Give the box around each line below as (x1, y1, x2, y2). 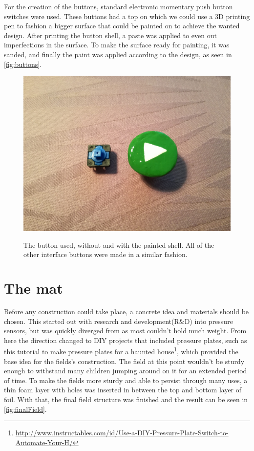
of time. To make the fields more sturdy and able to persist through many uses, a (4, 375, 248, 385)
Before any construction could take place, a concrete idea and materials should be (4, 306, 249, 317)
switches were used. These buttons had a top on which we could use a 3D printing (4, 11, 250, 21)
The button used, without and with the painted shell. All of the (23, 239, 214, 250)
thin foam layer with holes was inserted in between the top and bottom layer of (4, 385, 242, 395)
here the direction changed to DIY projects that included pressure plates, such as (4, 335, 247, 345)
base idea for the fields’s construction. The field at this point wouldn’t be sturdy (4, 356, 245, 366)
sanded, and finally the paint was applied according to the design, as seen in (4, 49, 232, 59)
